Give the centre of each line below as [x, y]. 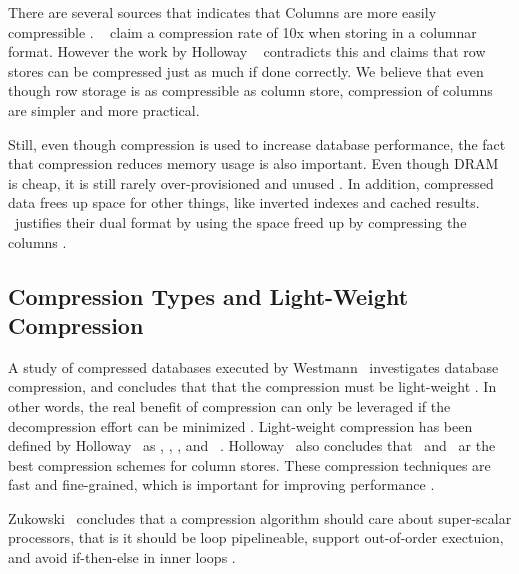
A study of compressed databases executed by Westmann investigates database [253, 366]
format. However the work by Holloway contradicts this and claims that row [247, 51]
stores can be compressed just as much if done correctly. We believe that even [246, 70]
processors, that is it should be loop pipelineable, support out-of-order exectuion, [256, 537]
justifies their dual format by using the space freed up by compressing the [240, 221]
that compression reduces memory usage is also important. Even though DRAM [253, 163]
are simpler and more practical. [104, 109]
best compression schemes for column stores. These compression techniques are [249, 464]
